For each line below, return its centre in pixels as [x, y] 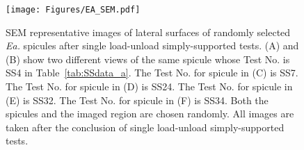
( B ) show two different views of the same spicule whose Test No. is [148, 59]
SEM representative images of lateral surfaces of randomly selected [148, 32]
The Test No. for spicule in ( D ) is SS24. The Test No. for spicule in [149, 86]
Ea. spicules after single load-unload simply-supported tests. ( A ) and [152, 45]
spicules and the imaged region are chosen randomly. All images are [150, 114]
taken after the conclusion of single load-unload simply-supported [145, 127]
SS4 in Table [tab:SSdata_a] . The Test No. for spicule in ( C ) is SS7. [152, 73]
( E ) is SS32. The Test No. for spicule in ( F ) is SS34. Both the [137, 100]
